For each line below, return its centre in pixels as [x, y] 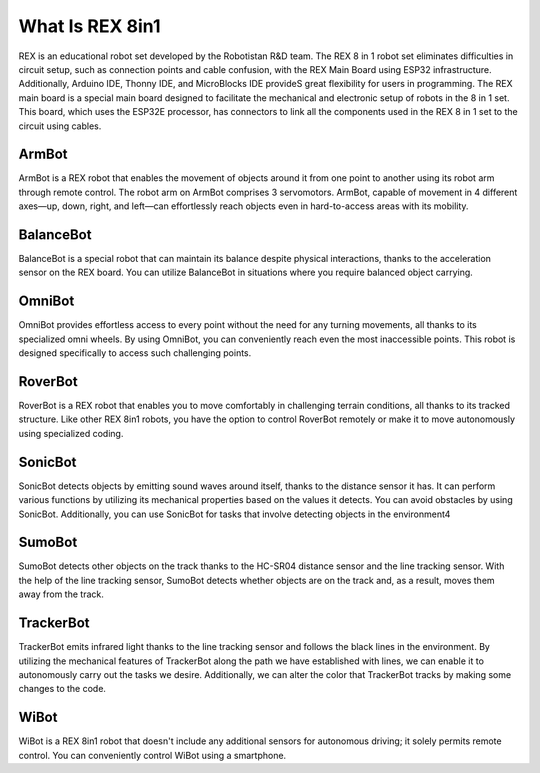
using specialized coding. [71, 433]
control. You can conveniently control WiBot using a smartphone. [152, 755]
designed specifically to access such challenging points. [135, 353]
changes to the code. [62, 689]
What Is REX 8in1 [89, 26]
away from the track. [61, 594]
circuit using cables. [60, 126]
